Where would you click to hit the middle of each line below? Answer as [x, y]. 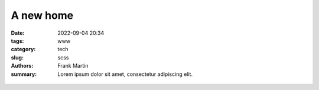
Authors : [22, 66]
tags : [17, 41]
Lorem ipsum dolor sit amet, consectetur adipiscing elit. [125, 74]
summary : [24, 74]
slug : [17, 57]
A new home [42, 15]
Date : [18, 33]
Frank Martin [73, 66]
